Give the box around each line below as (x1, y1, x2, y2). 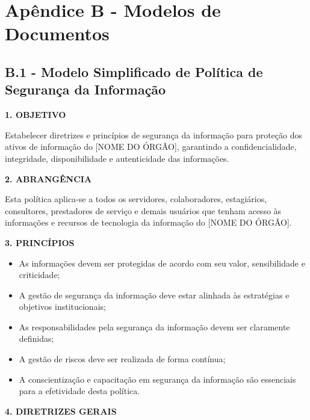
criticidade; (19, 268, 60, 281)
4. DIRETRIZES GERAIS (5, 404, 117, 417)
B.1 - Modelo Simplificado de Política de (5, 62, 263, 81)
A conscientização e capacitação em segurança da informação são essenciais (19, 372, 296, 385)
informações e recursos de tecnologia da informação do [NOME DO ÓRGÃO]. (5, 216, 292, 229)
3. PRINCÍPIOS (5, 236, 75, 249)
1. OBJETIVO (5, 108, 66, 121)
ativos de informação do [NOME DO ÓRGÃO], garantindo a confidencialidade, (5, 140, 297, 153)
